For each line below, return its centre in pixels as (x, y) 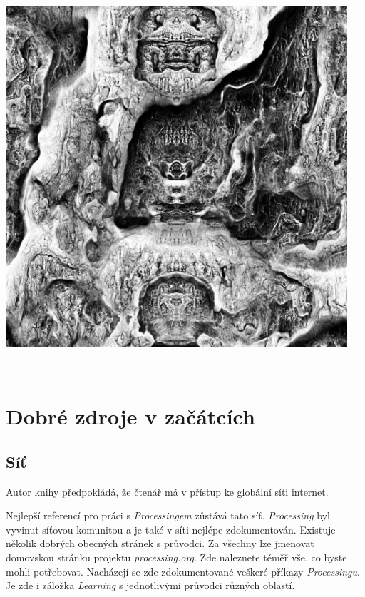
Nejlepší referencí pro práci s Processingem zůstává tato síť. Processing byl (168, 515)
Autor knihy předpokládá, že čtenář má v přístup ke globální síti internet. (167, 491)
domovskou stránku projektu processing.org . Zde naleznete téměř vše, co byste (176, 557)
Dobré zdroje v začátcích (130, 416)
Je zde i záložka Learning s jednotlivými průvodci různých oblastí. (150, 585)
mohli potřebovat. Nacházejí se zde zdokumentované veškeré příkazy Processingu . (183, 571)
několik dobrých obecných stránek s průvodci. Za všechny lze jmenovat (160, 543)
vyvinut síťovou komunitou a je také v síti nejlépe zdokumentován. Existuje (171, 529)
